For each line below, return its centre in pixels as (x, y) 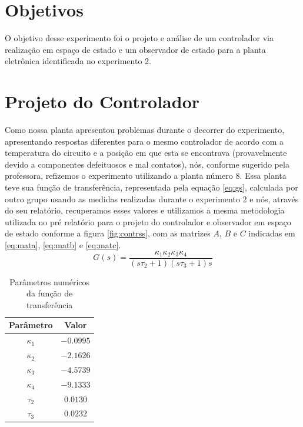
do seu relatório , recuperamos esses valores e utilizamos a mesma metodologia (145, 210)
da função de (50, 293)
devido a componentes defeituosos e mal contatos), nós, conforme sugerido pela (147, 164)
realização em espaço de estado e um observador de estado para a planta (135, 49)
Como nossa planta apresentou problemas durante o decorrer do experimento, (145, 130)
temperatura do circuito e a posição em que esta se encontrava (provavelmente (146, 153)
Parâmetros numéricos (50, 281)
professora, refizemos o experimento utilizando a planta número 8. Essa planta (146, 176)
